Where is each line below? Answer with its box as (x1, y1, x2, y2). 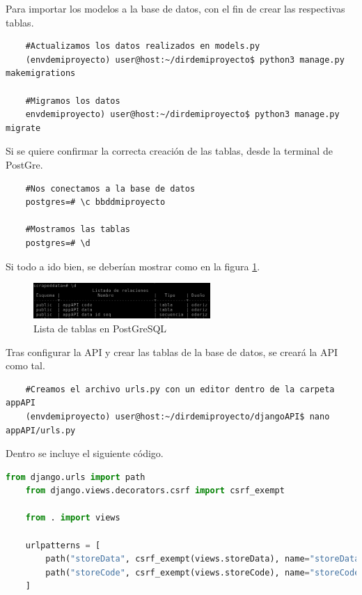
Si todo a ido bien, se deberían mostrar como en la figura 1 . (6, 258, 260, 273)
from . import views (25, 513, 120, 523)
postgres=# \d (25, 238, 90, 248)
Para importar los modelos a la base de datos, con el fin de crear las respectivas (6, 1, 345, 15)
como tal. (6, 358, 45, 373)
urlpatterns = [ (25, 540, 101, 550)
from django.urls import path (6, 472, 145, 482)
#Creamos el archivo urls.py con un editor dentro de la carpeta (25, 384, 335, 394)
